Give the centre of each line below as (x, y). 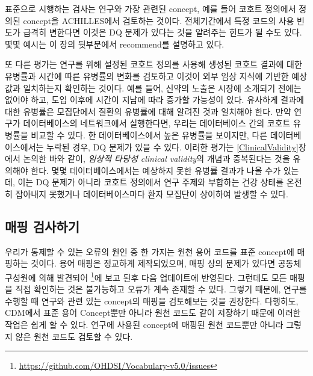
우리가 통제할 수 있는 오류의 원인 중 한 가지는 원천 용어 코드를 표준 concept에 (150, 251)
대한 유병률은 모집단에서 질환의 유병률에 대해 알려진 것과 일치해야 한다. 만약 (148, 111)
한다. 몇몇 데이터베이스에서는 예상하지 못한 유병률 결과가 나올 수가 (156, 170)
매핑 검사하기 (42, 226)
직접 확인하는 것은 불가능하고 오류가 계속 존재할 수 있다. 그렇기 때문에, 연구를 (161, 289)
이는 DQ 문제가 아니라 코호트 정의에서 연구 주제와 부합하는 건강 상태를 (151, 182)
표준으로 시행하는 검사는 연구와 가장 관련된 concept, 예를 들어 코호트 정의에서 (150, 8)
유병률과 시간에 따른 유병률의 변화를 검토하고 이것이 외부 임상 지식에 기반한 (147, 76)
